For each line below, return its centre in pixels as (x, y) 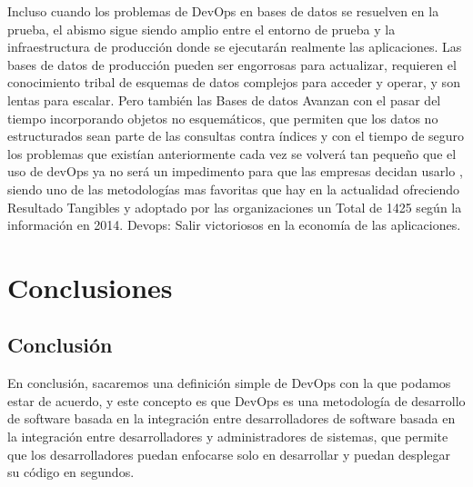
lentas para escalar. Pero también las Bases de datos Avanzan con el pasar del (224, 99)
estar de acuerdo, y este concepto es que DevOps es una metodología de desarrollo (236, 400)
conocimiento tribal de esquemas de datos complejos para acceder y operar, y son (234, 82)
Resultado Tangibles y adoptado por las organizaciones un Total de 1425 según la (235, 207)
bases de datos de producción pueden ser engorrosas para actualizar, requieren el (232, 64)
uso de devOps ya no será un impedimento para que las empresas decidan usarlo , (235, 171)
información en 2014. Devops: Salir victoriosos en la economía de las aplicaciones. (234, 225)
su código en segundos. (71, 472)
